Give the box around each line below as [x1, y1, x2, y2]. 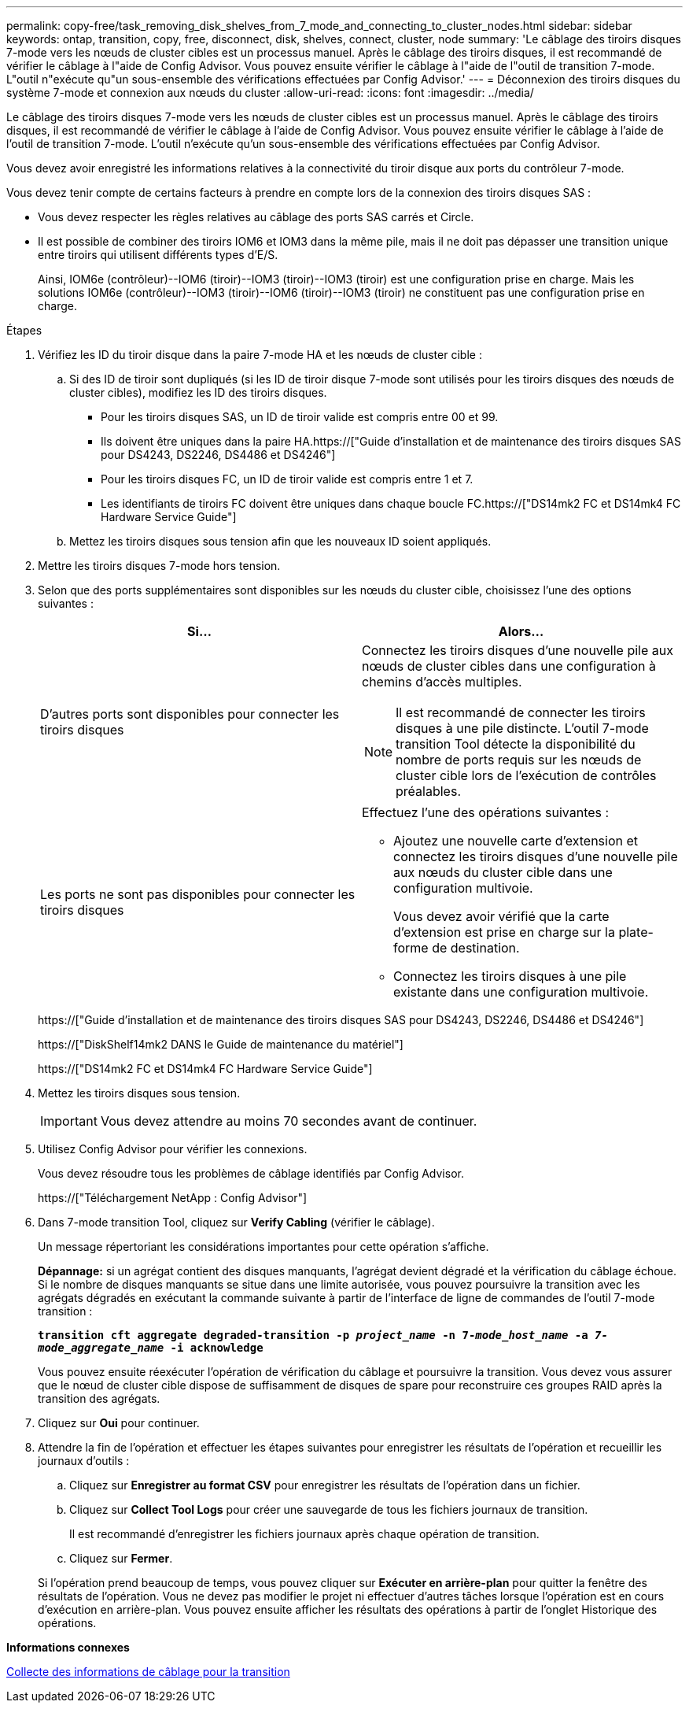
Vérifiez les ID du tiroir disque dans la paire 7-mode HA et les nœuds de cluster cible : [38, 348, 482, 361]
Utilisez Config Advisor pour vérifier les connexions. [38, 1142, 308, 1156]
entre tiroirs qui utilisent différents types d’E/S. [38, 248, 278, 261]
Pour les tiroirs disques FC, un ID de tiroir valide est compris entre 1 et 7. [101, 472, 473, 486]
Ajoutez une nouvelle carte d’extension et [393, 833, 639, 849]
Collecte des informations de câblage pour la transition [6, 1665, 290, 1678]
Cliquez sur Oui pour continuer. [38, 1416, 200, 1430]
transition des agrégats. [38, 1392, 160, 1405]
